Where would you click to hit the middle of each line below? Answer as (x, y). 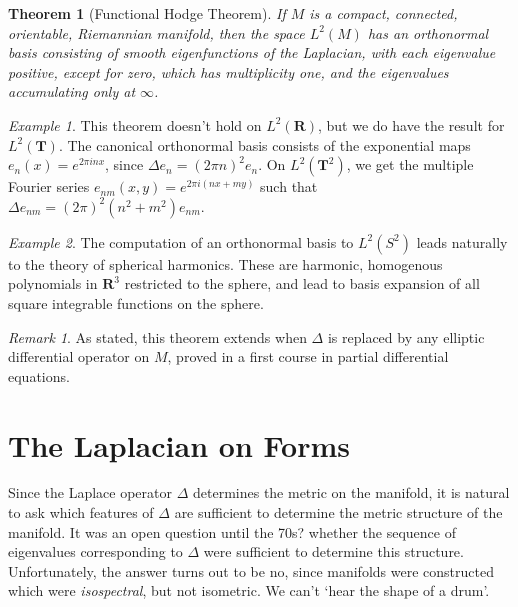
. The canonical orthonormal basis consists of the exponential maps (264, 144)
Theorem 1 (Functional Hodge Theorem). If (147, 13)
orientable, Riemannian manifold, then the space (156, 32)
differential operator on (79, 356)
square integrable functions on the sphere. (136, 302)
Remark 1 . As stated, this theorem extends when (157, 336)
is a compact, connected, (383, 13)
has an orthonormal (428, 32)
